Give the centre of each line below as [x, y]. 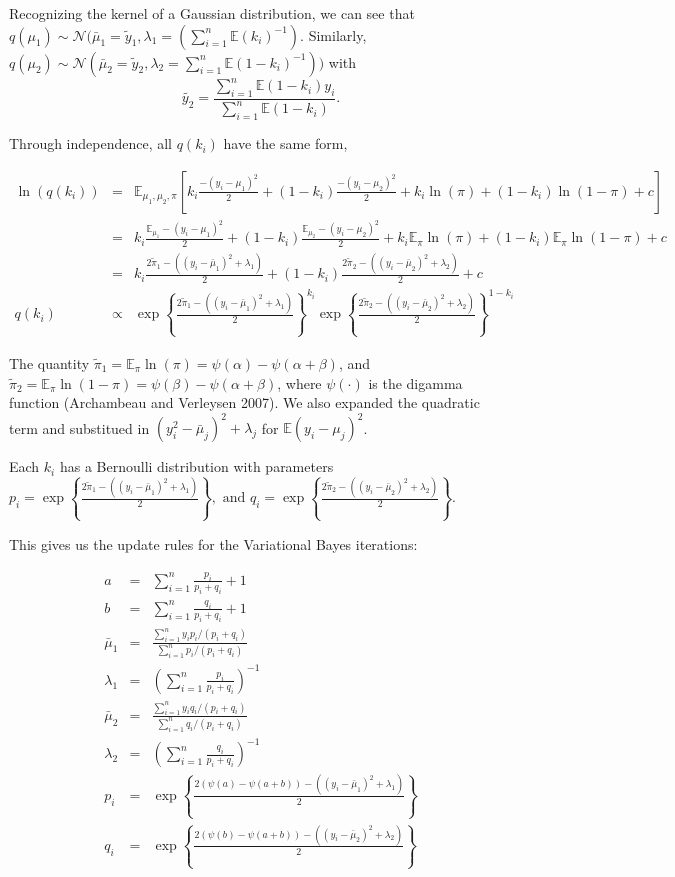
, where [299, 382]
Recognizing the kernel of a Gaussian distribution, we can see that [212, 13]
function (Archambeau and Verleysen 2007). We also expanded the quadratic [244, 402]
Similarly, [337, 34]
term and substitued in [79, 427]
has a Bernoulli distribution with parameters [196, 466]
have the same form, [285, 143]
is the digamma [415, 382]
